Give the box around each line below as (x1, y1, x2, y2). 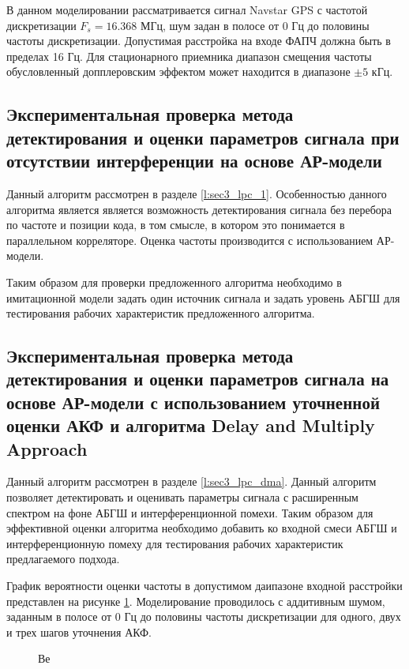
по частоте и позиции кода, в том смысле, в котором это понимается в (6, 216, 345, 233)
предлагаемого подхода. (6, 551, 120, 567)
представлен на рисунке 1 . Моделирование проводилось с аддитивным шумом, (6, 592, 385, 609)
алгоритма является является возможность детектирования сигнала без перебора (6, 201, 392, 217)
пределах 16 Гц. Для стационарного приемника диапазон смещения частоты (6, 47, 372, 64)
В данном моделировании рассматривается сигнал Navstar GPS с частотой (6, 2, 368, 17)
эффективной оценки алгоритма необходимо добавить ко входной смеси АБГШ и (6, 520, 397, 536)
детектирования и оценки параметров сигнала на (6, 366, 389, 391)
